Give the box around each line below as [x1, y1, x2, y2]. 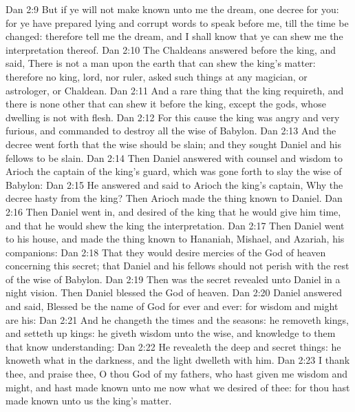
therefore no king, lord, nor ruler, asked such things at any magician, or [6, 69, 308, 83]
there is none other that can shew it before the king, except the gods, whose [6, 96, 326, 111]
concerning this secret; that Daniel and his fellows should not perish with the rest [6, 258, 349, 273]
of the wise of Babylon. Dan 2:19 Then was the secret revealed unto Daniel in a [6, 271, 341, 286]
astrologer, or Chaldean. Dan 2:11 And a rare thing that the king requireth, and [6, 83, 344, 97]
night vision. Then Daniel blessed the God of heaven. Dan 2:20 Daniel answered [6, 285, 343, 300]
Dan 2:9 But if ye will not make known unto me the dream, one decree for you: [6, 2, 339, 16]
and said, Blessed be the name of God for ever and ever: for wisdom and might [6, 299, 338, 313]
